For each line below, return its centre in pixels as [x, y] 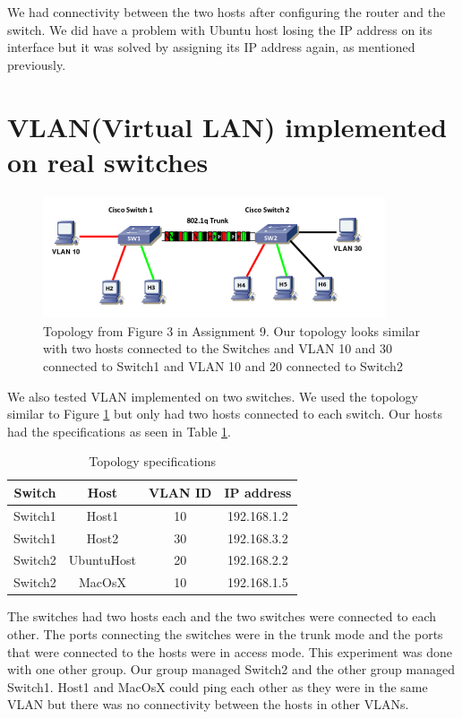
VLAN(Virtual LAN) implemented [227, 126]
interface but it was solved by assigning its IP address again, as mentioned [211, 47]
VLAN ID [180, 492]
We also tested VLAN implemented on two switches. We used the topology [213, 396]
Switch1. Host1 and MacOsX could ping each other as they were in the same [218, 686]
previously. [37, 64]
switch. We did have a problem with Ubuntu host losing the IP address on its [220, 29]
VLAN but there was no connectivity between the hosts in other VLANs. [208, 704]
